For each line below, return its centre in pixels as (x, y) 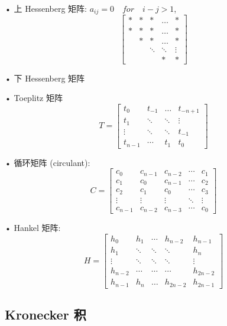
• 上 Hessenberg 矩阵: (46, 8)
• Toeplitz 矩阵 (34, 98)
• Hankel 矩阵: (33, 228)
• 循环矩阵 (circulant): (48, 162)
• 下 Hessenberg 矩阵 (45, 78)
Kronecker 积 (46, 314)
